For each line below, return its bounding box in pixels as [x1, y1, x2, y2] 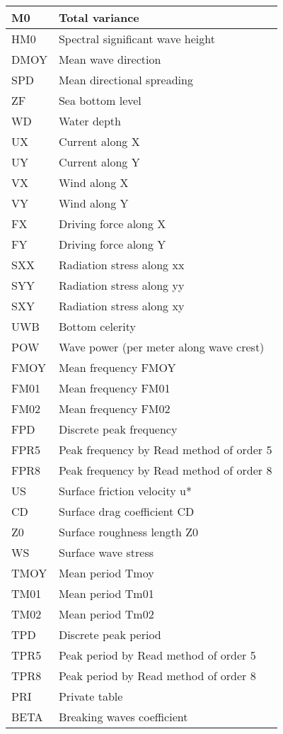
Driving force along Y [58, 236, 166, 252]
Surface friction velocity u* [58, 482, 192, 499]
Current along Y [58, 154, 140, 170]
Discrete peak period [58, 626, 161, 643]
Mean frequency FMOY [58, 359, 176, 376]
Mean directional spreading [58, 72, 193, 88]
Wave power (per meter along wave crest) [58, 339, 265, 355]
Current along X [58, 133, 140, 149]
